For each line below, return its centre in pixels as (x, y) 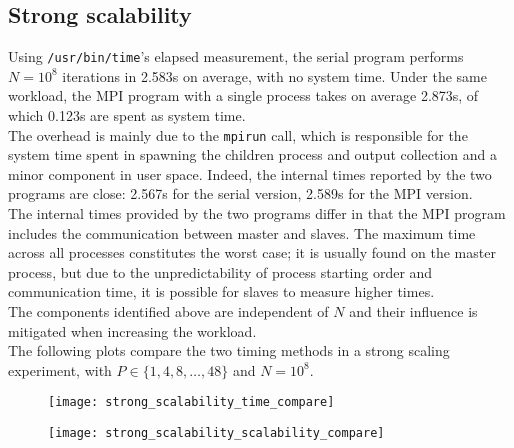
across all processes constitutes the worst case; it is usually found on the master (252, 252)
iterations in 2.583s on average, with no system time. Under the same (274, 75)
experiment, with (60, 369)
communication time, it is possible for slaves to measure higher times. (221, 291)
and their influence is (413, 311)
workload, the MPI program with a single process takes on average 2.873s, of (243, 95)
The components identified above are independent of (168, 311)
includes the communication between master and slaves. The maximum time (242, 232)
